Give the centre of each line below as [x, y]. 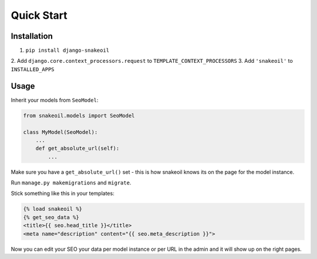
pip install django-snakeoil [68, 51]
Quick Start [39, 15]
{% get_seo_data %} [51, 217]
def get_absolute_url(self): [77, 149]
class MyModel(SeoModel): [60, 132]
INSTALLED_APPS [33, 69]
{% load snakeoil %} [53, 209]
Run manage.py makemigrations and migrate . [71, 183]
